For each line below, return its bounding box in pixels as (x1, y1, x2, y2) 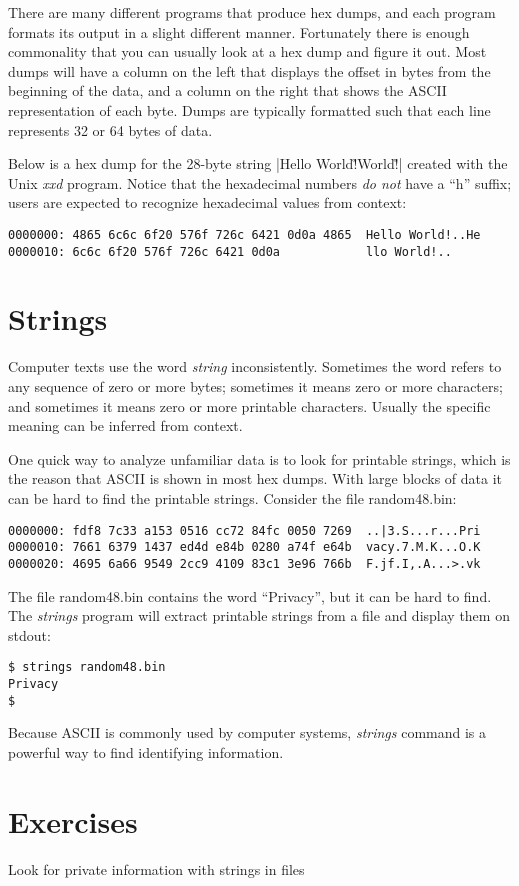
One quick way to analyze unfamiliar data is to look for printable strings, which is (8, 448, 511, 469)
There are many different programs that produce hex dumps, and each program (8, 2, 496, 22)
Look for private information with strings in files (8, 858, 305, 879)
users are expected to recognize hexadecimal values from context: (8, 192, 407, 213)
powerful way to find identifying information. (8, 741, 284, 762)
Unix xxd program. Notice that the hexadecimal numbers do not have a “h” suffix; (8, 172, 512, 193)
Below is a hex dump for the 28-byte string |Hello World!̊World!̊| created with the (8, 153, 508, 174)
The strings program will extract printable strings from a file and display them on (8, 605, 510, 626)
